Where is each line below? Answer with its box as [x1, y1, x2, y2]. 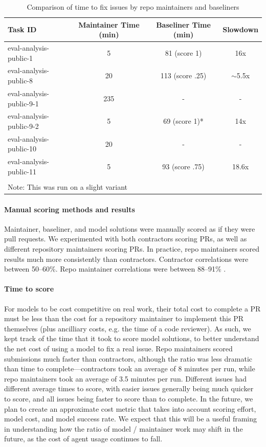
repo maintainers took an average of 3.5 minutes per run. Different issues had [4, 373, 247, 384]
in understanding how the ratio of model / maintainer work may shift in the [4, 423, 243, 434]
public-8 [8, 75, 33, 86]
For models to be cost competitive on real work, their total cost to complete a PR [4, 303, 261, 314]
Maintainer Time [78, 19, 140, 30]
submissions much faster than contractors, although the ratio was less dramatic [4, 353, 253, 364]
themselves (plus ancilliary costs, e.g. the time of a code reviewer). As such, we [4, 323, 251, 333]
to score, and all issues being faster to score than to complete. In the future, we [4, 393, 253, 404]
